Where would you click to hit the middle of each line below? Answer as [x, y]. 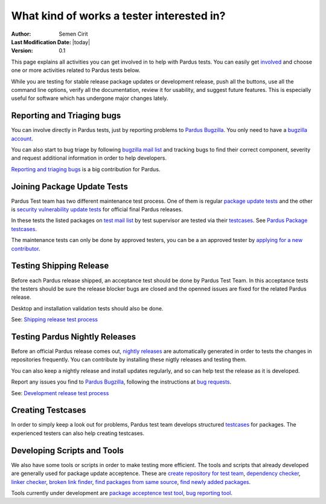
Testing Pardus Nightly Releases [73, 337]
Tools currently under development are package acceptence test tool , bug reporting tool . [122, 493]
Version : [22, 51]
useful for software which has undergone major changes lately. [90, 98]
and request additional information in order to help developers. [89, 158]
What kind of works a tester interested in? [118, 16]
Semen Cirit [73, 34]
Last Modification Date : [41, 42]
